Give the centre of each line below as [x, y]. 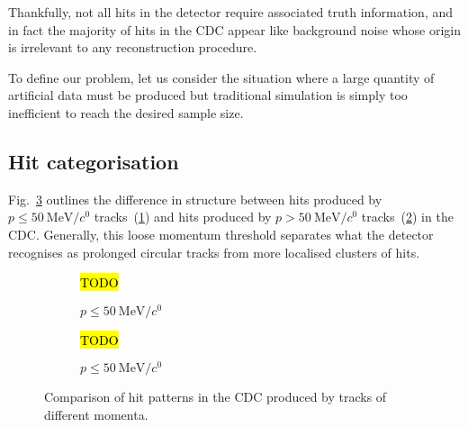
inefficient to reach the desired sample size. [126, 112]
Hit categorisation [94, 161]
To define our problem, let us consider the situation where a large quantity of [221, 77]
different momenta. [96, 415]
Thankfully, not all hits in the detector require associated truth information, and [231, 12]
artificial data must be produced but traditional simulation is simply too [208, 95]
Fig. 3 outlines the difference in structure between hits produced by [195, 199]
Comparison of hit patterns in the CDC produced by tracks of [216, 397]
